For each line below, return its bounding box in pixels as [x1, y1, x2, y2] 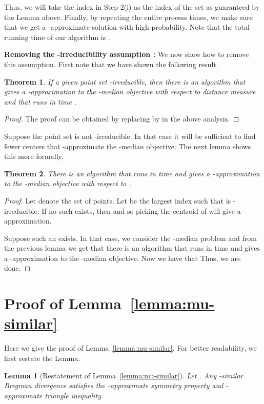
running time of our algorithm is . [4, 31, 110, 42]
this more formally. [4, 151, 64, 161]
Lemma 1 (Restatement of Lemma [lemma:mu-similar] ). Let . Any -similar [4, 370, 243, 380]
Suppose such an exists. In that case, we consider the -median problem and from [4, 232, 257, 243]
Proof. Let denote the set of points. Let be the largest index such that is [4, 195, 231, 206]
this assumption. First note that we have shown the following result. [4, 58, 218, 69]
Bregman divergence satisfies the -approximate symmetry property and [4, 380, 224, 391]
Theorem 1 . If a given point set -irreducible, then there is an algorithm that [4, 76, 246, 87]
